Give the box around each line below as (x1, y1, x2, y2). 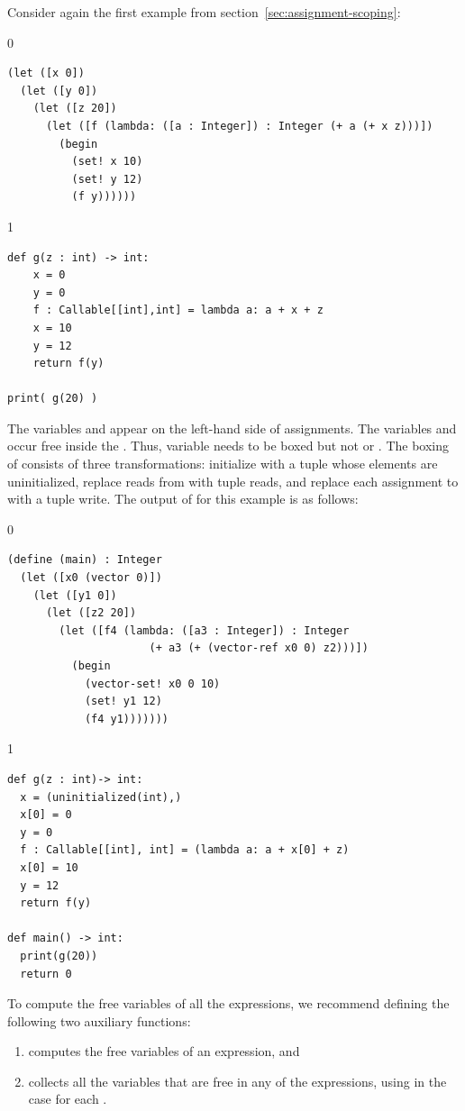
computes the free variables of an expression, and (28, 1042, 300, 1061)
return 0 (20, 967, 72, 980)
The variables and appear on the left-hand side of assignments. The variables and (7, 418, 457, 437)
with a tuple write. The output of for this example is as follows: (7, 489, 359, 508)
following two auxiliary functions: (7, 1011, 191, 1030)
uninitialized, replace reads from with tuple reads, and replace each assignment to (7, 471, 459, 490)
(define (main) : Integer (7, 553, 162, 567)
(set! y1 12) (84, 695, 162, 708)
